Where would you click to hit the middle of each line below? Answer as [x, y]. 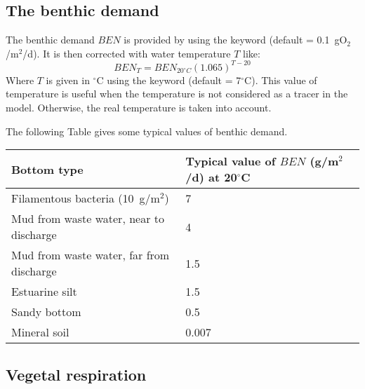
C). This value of [281, 80]
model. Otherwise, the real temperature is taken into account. [139, 108]
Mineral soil [40, 332]
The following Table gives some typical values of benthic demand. [147, 131]
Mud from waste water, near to [88, 219]
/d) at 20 [211, 177]
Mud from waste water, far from [91, 255]
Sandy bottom [46, 312]
